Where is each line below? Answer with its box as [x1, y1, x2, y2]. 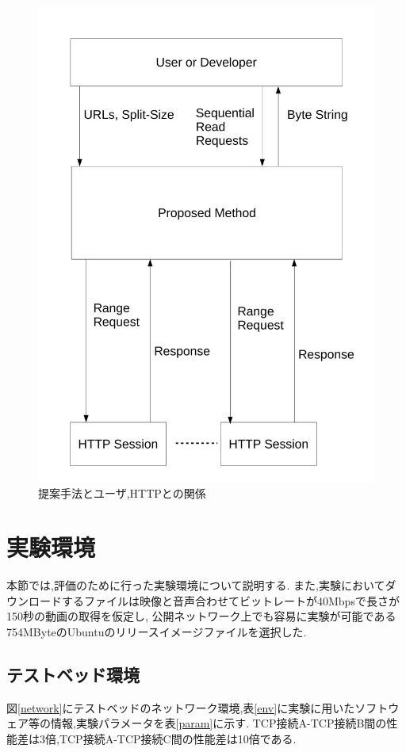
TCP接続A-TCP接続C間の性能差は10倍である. [59, 731, 297, 746]
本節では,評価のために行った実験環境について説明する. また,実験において [6, 577, 385, 594]
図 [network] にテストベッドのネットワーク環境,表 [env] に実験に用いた [6, 699, 355, 716]
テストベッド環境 [6, 662, 140, 686]
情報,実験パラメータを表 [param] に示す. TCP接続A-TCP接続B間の [50, 715, 387, 731]
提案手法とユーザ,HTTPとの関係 [38, 484, 206, 501]
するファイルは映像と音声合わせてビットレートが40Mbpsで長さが [61, 592, 400, 609]
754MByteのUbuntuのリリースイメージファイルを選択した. [6, 624, 307, 640]
